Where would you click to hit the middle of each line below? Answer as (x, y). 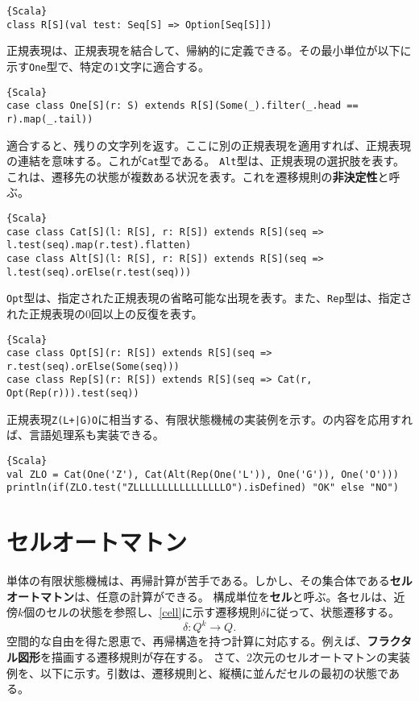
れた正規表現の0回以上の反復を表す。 (105, 313)
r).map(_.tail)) (50, 119)
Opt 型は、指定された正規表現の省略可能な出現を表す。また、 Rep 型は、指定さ (209, 298)
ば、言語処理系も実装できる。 (85, 435)
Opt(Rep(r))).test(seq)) (73, 394)
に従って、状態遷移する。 (333, 612)
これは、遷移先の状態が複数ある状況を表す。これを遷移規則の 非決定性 (192, 176)
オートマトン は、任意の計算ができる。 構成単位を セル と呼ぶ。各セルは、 (200, 596)
